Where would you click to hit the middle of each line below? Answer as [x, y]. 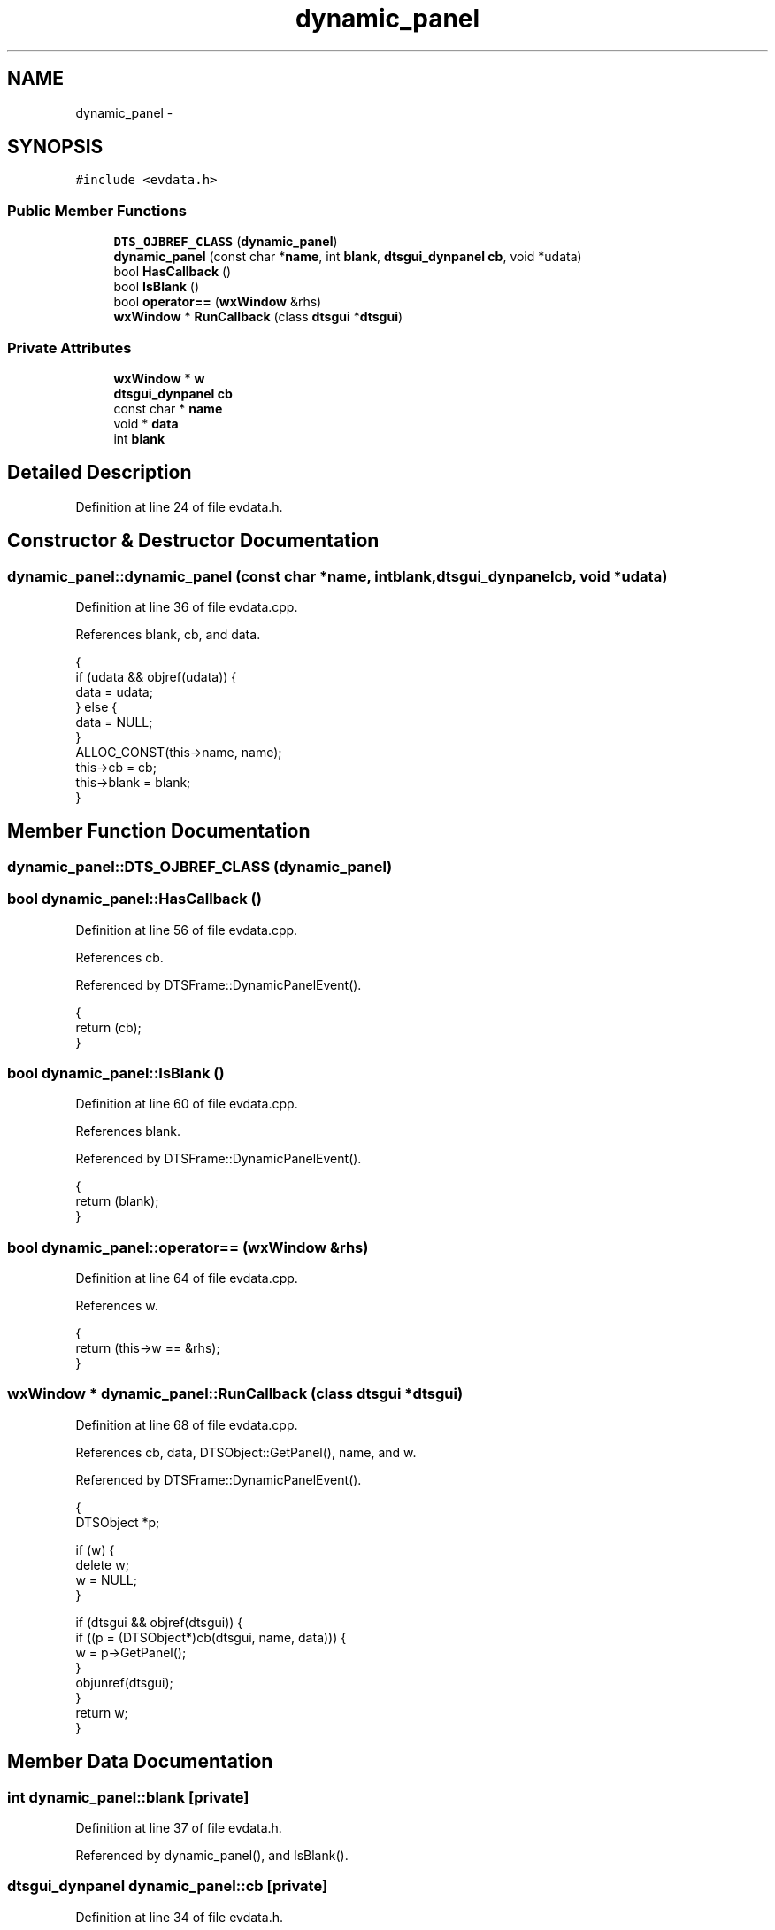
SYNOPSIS [55, 147]
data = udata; [114, 692]
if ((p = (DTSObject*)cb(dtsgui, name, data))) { [211, 1637]
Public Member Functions [97, 210]
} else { [96, 707]
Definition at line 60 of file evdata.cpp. [187, 1104]
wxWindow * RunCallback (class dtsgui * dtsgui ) [258, 317]
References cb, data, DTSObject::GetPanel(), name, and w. [246, 1452]
